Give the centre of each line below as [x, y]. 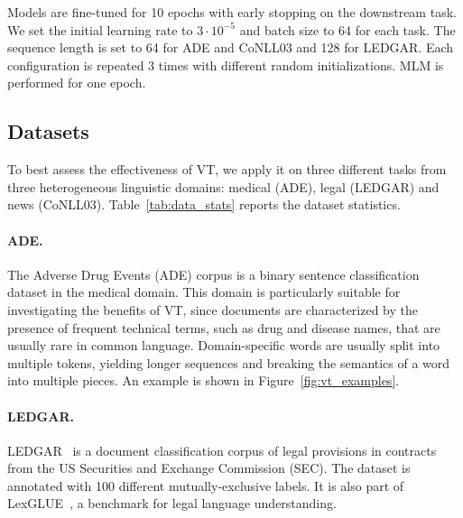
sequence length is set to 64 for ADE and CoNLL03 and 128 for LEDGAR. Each [231, 47]
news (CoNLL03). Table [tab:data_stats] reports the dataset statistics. [204, 204]
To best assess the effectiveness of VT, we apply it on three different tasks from [227, 169]
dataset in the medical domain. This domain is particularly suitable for [204, 292]
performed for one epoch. [77, 83]
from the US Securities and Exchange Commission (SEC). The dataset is [209, 468]
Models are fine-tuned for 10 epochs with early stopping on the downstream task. [232, 12]
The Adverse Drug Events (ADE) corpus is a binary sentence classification [213, 274]
